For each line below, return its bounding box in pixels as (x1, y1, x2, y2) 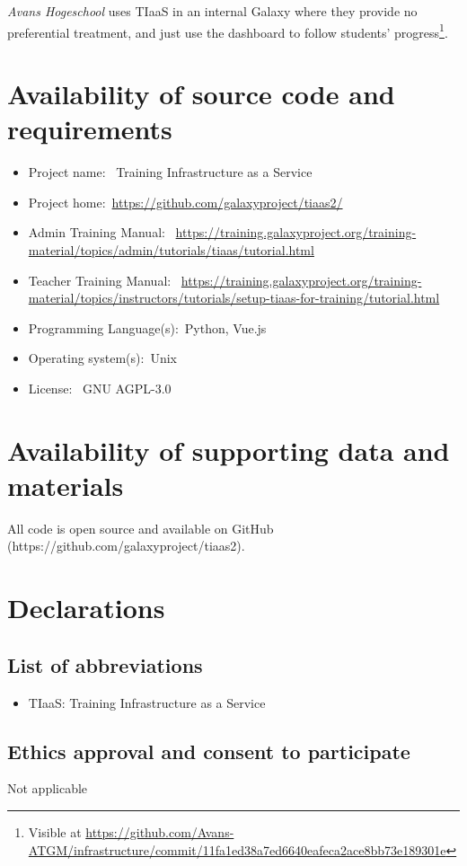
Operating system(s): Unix (28, 349, 177, 367)
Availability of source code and (7, 75, 395, 112)
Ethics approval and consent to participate (7, 737, 410, 764)
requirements (7, 110, 172, 147)
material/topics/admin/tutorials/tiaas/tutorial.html (28, 240, 314, 259)
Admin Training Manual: (28, 223, 165, 242)
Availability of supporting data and (7, 431, 450, 468)
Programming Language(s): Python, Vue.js (28, 318, 267, 337)
